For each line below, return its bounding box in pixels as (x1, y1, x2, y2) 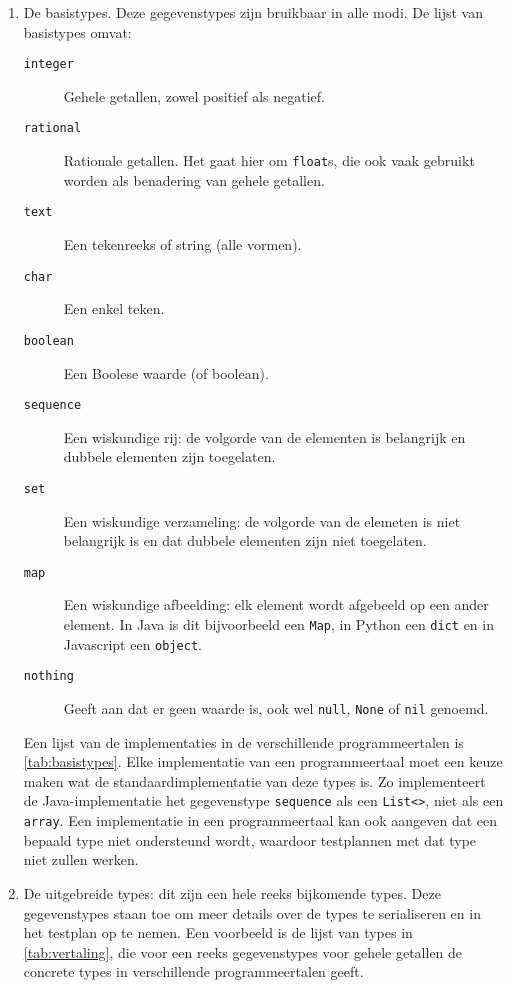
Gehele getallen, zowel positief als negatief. (63, 85, 325, 106)
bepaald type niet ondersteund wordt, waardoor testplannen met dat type (23, 829, 477, 850)
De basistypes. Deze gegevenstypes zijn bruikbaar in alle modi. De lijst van (23, 2, 484, 22)
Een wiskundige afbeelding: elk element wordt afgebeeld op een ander (63, 594, 489, 615)
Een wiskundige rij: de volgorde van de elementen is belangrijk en (63, 426, 466, 447)
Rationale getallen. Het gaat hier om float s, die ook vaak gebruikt (63, 150, 475, 171)
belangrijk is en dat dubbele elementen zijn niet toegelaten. (63, 530, 427, 551)
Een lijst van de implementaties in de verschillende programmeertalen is (23, 731, 464, 752)
